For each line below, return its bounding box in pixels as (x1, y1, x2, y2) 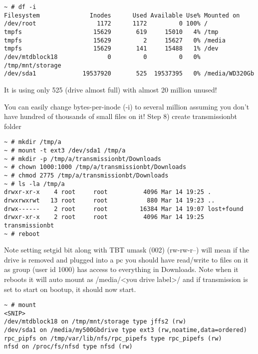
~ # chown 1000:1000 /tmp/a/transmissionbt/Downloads (4, 163, 187, 171)
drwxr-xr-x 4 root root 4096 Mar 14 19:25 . (4, 188, 212, 196)
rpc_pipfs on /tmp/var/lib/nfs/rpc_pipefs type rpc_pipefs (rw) (4, 334, 222, 342)
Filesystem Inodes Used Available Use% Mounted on (4, 11, 240, 19)
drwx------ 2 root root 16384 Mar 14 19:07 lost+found (4, 205, 244, 212)
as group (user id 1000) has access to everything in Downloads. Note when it (4, 264, 239, 274)
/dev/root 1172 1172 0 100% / (4, 20, 208, 27)
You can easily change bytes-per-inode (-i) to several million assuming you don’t (4, 101, 250, 111)
